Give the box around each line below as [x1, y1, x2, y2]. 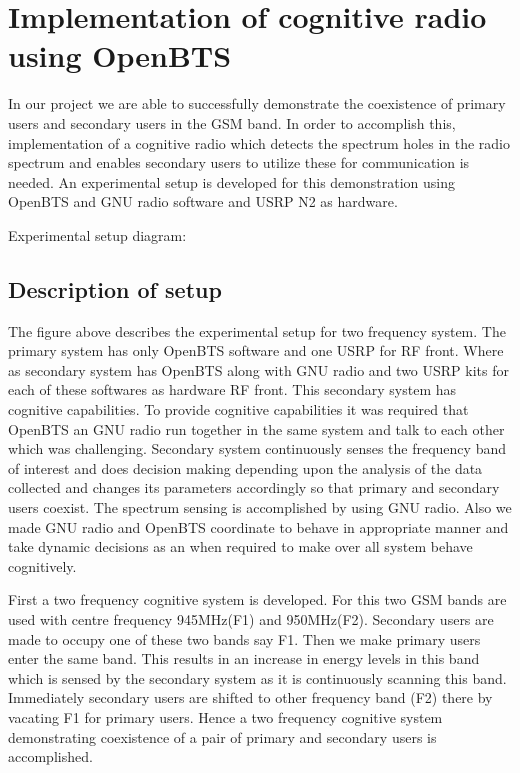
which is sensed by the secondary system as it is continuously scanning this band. [8, 667, 507, 688]
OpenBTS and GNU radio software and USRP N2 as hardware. [8, 191, 398, 212]
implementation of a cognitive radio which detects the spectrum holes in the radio [8, 132, 510, 153]
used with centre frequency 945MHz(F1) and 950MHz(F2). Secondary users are [8, 608, 494, 629]
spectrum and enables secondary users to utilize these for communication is [8, 152, 470, 173]
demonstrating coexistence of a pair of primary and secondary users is [8, 726, 437, 747]
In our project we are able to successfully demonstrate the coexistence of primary [8, 93, 506, 114]
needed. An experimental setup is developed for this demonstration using [8, 171, 455, 192]
